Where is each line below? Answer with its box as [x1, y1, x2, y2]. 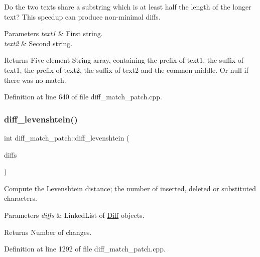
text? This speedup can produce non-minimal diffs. [4, 11, 161, 22]
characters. [4, 193, 37, 203]
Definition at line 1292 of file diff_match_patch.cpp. [4, 243, 166, 254]
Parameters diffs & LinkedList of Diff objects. [4, 209, 145, 220]
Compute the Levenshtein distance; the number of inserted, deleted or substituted [4, 183, 256, 193]
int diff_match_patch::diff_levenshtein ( [4, 132, 129, 143]
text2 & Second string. [4, 38, 73, 48]
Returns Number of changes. [4, 226, 92, 237]
